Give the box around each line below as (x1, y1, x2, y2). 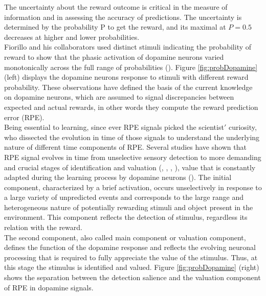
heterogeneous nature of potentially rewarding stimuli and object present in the (4, 201, 253, 212)
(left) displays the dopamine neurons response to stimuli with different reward (4, 72, 249, 82)
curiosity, (228, 122, 257, 132)
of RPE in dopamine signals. (4, 282, 94, 292)
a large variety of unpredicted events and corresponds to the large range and (4, 192, 243, 202)
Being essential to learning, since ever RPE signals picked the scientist (4, 122, 224, 132)
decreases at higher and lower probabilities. (4, 31, 140, 42)
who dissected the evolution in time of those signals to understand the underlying (4, 131, 260, 142)
